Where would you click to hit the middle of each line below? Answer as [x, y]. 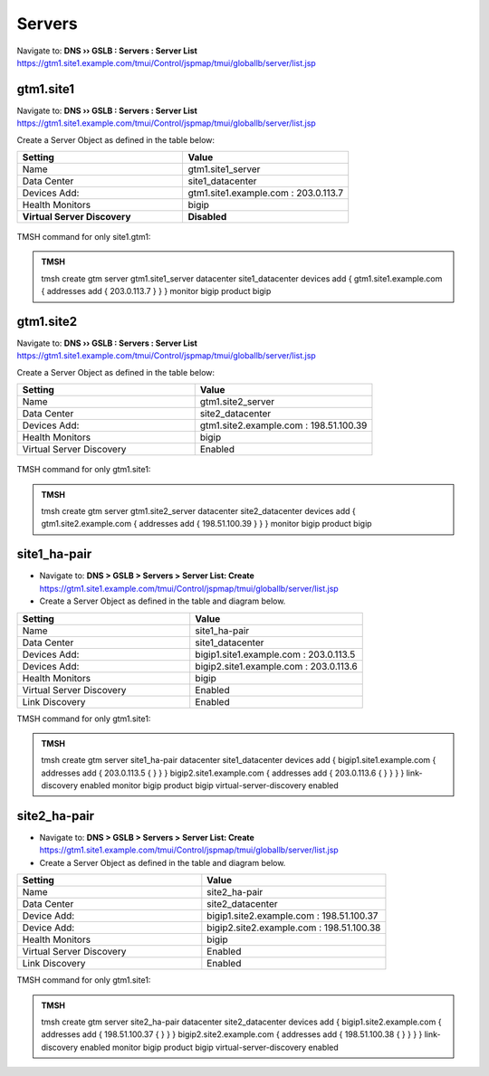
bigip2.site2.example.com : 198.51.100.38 [294, 928]
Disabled [207, 217]
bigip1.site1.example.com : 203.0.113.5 [275, 654]
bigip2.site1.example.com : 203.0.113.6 [276, 666]
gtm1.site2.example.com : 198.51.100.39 [283, 425]
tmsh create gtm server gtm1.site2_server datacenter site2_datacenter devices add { [199, 511]
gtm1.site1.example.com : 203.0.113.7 [266, 193]
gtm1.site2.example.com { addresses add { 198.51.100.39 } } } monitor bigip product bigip [206, 524]
